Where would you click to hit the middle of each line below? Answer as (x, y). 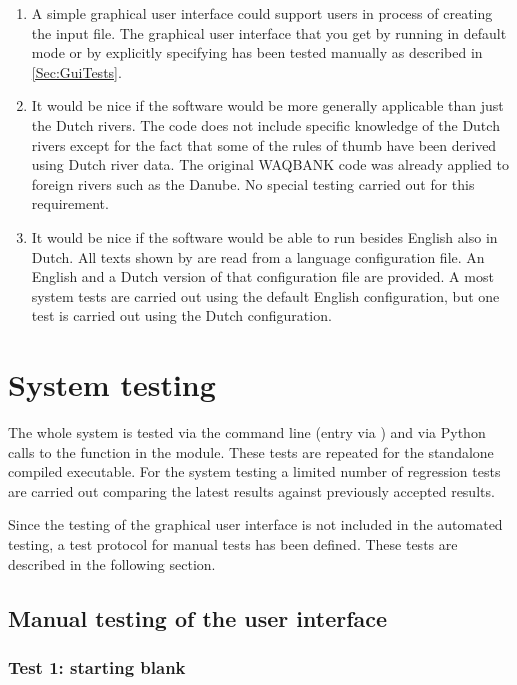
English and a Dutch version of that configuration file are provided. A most (262, 276)
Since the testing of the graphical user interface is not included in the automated (255, 524)
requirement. (70, 203)
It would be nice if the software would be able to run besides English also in (264, 236)
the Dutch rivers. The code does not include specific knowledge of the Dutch (265, 124)
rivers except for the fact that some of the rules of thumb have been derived (264, 144)
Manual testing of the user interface (198, 617)
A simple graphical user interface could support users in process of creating (262, 13)
